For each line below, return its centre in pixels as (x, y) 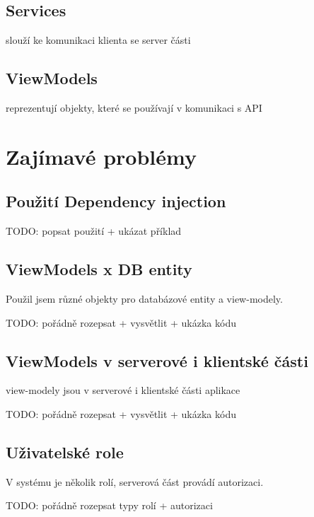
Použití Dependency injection (116, 201)
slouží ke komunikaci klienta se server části (98, 40)
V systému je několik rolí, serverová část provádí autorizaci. (135, 481)
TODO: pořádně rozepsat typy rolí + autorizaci (109, 505)
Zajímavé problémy (101, 156)
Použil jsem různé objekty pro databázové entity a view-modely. (144, 298)
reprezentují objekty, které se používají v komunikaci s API (134, 108)
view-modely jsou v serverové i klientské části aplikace (123, 390)
